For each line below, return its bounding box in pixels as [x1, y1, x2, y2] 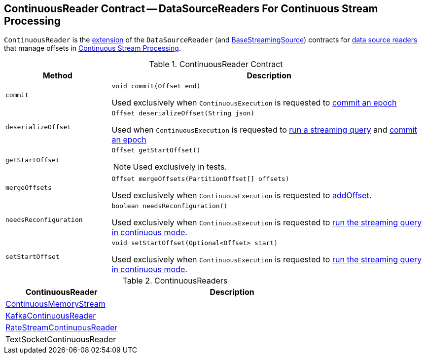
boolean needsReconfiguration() [111, 202, 228, 210]
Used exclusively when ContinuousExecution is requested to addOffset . [111, 190, 372, 201]
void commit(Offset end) [111, 82, 201, 90]
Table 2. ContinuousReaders [122, 276, 228, 286]
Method [42, 71, 72, 81]
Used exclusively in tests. [133, 162, 227, 172]
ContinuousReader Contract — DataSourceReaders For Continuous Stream [4, 2, 378, 15]
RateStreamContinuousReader [5, 322, 118, 333]
